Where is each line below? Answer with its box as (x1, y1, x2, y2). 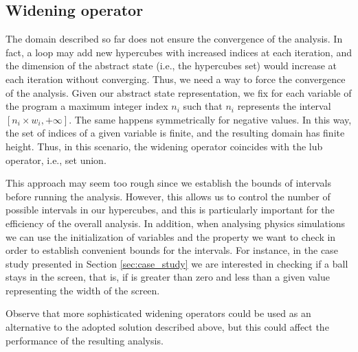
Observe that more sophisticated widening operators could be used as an (5, 306, 311, 320)
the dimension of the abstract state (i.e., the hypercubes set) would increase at (5, 58, 337, 73)
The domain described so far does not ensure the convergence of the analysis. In (5, 32, 343, 46)
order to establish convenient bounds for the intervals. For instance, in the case (5, 243, 338, 257)
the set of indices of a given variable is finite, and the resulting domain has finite (5, 126, 345, 140)
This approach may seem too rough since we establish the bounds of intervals (5, 176, 331, 190)
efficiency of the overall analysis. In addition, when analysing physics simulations (5, 215, 346, 230)
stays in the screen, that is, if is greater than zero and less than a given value (5, 270, 330, 284)
